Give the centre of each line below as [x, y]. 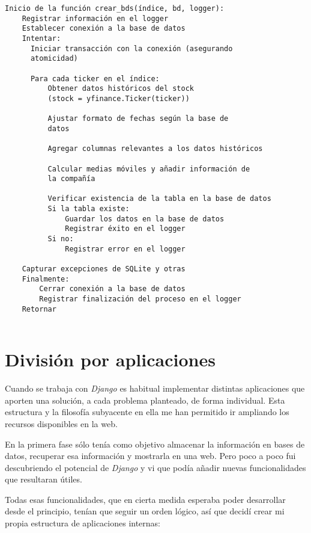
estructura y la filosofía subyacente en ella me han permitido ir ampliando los [147, 412]
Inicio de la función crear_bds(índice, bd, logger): [115, 8]
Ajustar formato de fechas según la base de [138, 119]
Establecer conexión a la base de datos [104, 29]
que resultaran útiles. [44, 479]
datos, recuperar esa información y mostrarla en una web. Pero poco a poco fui [150, 456]
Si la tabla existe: [89, 209]
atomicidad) [54, 59]
